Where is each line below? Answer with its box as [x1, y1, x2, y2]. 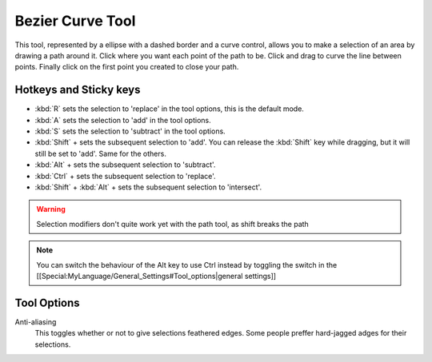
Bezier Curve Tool [14, 12, 136, 30]
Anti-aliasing [14, 316, 57, 327]
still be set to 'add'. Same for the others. [34, 149, 167, 158]
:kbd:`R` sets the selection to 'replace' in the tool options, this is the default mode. [34, 104, 304, 113]
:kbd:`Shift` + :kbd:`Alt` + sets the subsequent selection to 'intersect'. [34, 182, 262, 192]
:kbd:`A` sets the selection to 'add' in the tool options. [34, 115, 211, 125]
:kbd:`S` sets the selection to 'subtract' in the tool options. [34, 126, 226, 136]
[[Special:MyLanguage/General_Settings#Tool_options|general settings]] [36, 271, 276, 280]
